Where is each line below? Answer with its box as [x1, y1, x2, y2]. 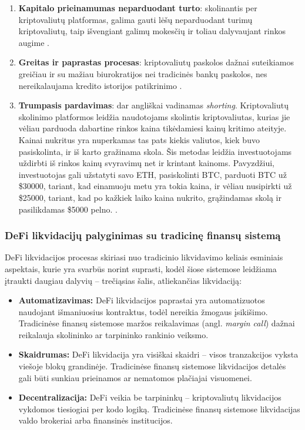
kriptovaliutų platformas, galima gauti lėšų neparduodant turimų [18, 13, 253, 25]
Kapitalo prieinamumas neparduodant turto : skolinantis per [18, 2, 257, 14]
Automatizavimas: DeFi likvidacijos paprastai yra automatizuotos [18, 294, 265, 306]
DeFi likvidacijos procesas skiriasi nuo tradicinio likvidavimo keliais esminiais [5, 251, 283, 263]
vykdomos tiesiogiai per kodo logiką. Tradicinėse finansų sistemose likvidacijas [18, 402, 300, 415]
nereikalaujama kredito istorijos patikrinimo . [18, 79, 182, 91]
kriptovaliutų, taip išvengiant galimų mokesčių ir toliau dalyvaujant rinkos [18, 25, 286, 37]
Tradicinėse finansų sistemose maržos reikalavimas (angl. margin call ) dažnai [18, 317, 295, 329]
